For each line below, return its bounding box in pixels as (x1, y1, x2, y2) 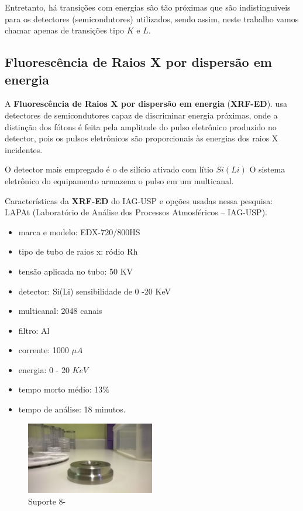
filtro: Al (18, 324, 50, 336)
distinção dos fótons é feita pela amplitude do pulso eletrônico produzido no (5, 120, 277, 133)
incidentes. (5, 143, 43, 155)
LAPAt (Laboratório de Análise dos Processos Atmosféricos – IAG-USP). (5, 206, 267, 218)
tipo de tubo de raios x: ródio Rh (18, 245, 138, 258)
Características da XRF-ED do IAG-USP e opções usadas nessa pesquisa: (5, 194, 273, 207)
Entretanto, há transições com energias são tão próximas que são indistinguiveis (5, 1, 291, 13)
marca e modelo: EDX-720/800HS (18, 225, 140, 238)
